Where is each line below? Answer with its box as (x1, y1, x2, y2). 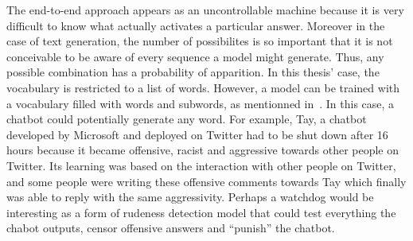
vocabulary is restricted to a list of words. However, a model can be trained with (6, 79, 400, 95)
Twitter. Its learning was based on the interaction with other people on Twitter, (6, 157, 396, 173)
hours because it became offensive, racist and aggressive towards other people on (6, 142, 399, 158)
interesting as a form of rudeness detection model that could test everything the (6, 204, 396, 220)
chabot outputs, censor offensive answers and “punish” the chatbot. (6, 220, 335, 236)
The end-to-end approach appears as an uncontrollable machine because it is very (6, 2, 404, 17)
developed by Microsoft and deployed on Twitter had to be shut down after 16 (6, 126, 388, 142)
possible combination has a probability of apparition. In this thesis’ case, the (6, 64, 380, 80)
